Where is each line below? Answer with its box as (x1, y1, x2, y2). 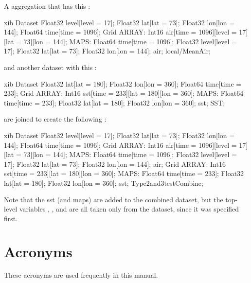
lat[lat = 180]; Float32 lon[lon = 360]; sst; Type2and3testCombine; (4, 177, 203, 188)
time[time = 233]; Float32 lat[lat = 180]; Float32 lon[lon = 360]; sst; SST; (4, 97, 225, 107)
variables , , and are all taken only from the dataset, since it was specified (19, 204, 239, 214)
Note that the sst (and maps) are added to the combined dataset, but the (4, 194, 223, 204)
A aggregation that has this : (4, 1, 90, 11)
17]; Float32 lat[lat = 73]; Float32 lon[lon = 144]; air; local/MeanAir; (4, 46, 211, 56)
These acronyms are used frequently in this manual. (4, 270, 158, 280)
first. (4, 213, 18, 223)
